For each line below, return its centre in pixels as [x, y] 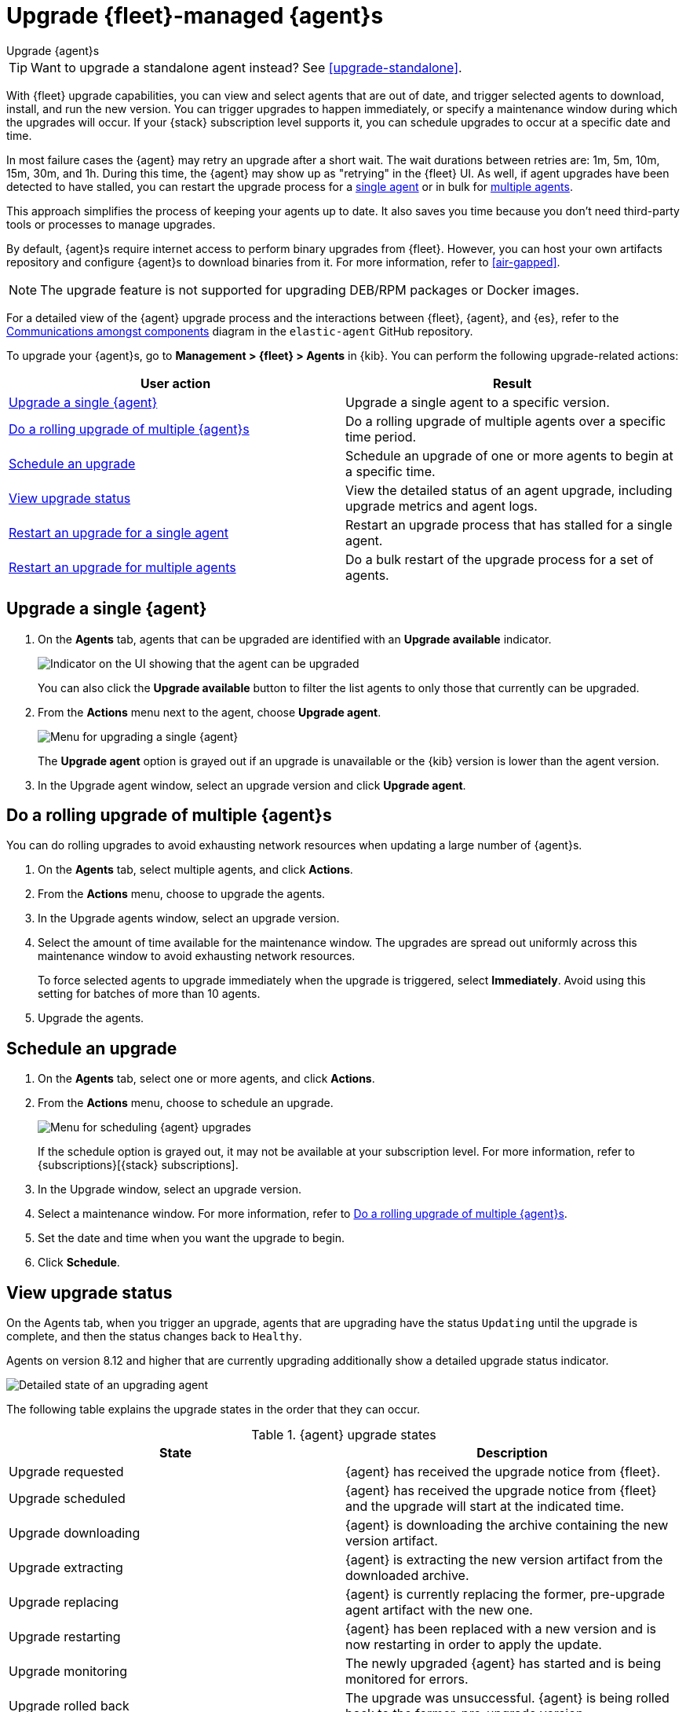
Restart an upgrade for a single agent [119, 532]
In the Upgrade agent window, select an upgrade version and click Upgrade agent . [252, 785]
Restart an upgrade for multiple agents [122, 567]
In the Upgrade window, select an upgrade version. [170, 1190]
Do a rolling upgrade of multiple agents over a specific [506, 421]
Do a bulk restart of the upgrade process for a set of [500, 559]
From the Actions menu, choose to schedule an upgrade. [186, 1103]
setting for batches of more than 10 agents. [149, 994]
